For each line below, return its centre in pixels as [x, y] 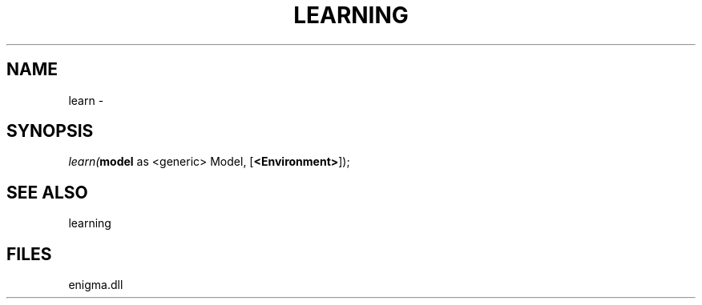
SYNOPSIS [50, 131]
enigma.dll [96, 285]
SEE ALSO [47, 192]
